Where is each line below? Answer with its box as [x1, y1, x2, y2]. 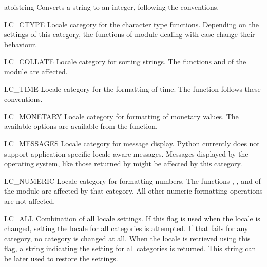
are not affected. [4, 195, 55, 206]
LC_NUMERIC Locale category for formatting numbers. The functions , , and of [4, 175, 261, 186]
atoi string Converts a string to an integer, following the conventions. [4, 2, 219, 12]
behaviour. [4, 39, 37, 49]
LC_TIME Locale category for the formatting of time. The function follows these [4, 83, 261, 94]
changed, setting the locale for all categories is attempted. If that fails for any [4, 223, 249, 234]
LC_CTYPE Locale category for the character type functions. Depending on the [4, 18, 259, 29]
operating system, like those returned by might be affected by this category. [4, 158, 242, 169]
